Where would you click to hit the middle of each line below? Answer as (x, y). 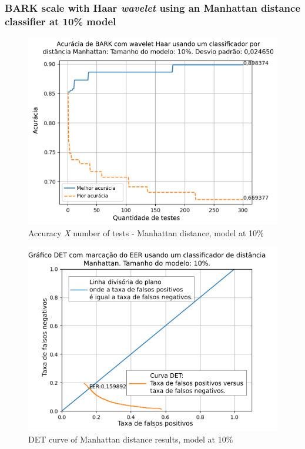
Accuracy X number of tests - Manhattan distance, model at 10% (146, 232)
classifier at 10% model (61, 21)
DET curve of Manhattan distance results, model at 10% (131, 439)
